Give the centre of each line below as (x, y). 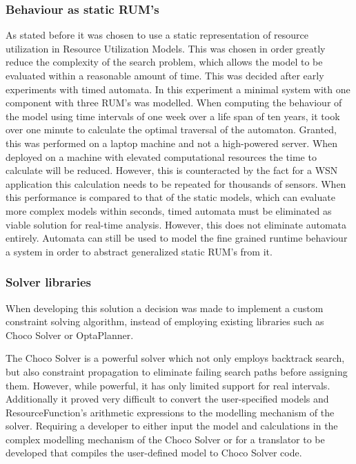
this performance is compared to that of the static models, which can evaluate (170, 197)
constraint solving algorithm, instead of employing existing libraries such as (165, 321)
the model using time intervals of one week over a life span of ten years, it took (173, 116)
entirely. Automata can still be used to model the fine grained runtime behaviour (177, 238)
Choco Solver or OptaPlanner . (70, 335)
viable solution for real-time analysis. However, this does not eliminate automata (176, 224)
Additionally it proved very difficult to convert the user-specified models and (167, 399)
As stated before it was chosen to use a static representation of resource (157, 35)
